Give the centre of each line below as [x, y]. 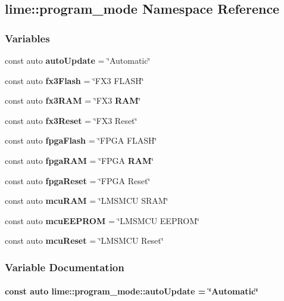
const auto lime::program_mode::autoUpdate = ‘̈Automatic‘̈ [132, 291]
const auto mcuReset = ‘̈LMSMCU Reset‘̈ [84, 241]
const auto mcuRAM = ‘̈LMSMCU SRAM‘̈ [87, 201]
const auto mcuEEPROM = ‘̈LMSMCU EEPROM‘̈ [102, 220]
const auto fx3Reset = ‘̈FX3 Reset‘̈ [71, 120]
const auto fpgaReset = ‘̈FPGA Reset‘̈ [78, 180]
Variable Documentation [65, 267]
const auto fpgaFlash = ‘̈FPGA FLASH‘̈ [81, 140]
